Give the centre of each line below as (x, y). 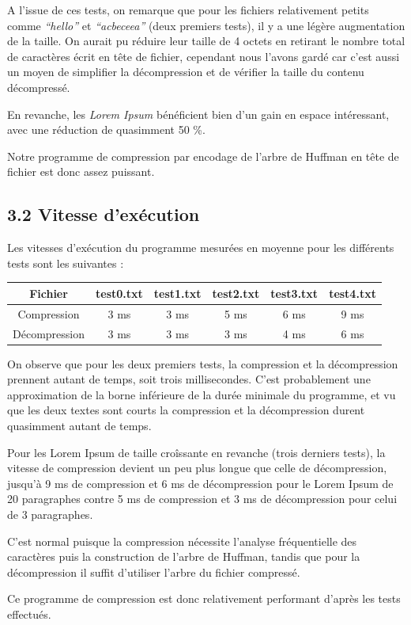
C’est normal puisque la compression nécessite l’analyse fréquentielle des (182, 541)
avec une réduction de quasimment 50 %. (106, 130)
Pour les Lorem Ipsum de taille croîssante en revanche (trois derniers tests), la (196, 452)
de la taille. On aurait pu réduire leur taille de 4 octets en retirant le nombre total (206, 41)
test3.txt (294, 293)
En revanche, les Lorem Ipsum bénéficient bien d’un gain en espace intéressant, (198, 114)
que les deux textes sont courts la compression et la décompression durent (186, 410)
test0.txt (119, 293)
